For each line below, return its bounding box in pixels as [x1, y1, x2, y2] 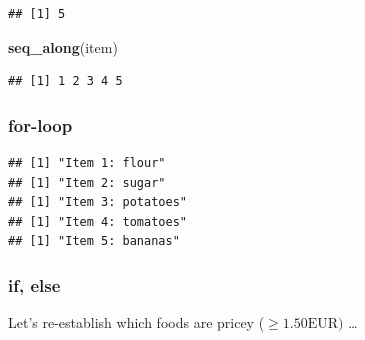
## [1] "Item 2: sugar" [8, 175, 166, 190]
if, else [8, 272, 61, 297]
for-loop [8, 112, 73, 137]
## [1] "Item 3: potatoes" [8, 195, 187, 210]
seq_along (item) [8, 36, 118, 57]
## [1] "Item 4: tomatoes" [8, 214, 187, 229]
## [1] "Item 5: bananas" [8, 234, 180, 249]
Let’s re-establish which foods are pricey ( [8, 312, 265, 333]
